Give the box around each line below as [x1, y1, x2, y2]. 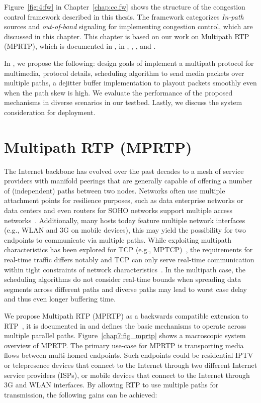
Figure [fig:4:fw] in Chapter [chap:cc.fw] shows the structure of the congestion [4, 2, 245, 12]
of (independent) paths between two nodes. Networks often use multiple [4, 185, 225, 195]
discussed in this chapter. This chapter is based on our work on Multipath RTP [4, 31, 249, 41]
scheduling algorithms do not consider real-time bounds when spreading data [4, 274, 241, 284]
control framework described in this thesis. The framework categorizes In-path [4, 11, 244, 22]
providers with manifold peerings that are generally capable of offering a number [4, 175, 252, 186]
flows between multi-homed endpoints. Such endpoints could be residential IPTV [4, 350, 253, 360]
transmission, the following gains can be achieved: [4, 389, 157, 399]
